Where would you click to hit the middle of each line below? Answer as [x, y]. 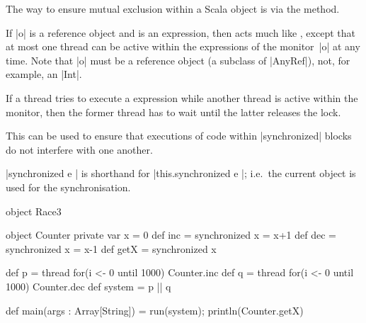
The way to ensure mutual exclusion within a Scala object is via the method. [173, 8]
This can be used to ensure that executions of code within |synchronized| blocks [179, 136]
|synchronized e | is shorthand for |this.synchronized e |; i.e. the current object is [181, 173]
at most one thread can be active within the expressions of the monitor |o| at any [183, 46]
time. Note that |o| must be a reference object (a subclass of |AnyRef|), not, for [178, 60]
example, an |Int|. [44, 74]
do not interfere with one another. [79, 149]
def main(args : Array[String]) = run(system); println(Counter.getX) [155, 310]
